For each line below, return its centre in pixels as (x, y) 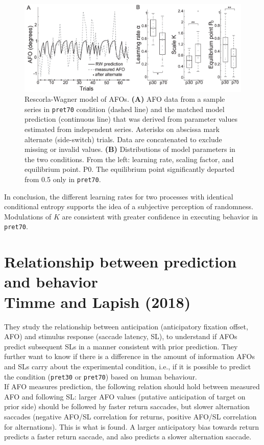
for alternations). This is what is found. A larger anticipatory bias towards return (131, 426)
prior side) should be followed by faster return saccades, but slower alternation (127, 406)
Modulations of (28, 216)
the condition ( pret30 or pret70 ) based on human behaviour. (101, 376)
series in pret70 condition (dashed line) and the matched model (125, 109)
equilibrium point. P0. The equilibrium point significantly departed (130, 169)
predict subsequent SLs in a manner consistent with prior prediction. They (121, 346)
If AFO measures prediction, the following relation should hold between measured (132, 386)
